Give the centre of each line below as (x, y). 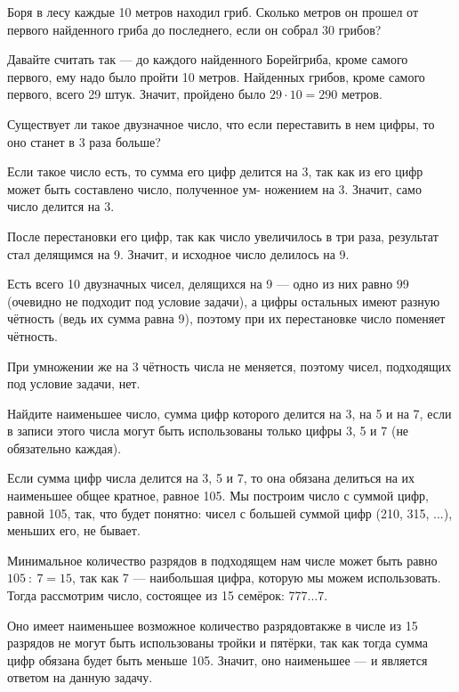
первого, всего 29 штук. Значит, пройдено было (137, 94)
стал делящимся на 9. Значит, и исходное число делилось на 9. (178, 253)
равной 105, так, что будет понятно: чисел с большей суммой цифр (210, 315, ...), (230, 513)
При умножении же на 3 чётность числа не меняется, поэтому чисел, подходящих (229, 366)
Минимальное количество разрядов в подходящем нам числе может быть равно (222, 560)
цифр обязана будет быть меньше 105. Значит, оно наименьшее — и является (217, 659)
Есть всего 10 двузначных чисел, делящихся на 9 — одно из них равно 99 (208, 284)
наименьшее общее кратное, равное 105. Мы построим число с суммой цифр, (218, 496)
